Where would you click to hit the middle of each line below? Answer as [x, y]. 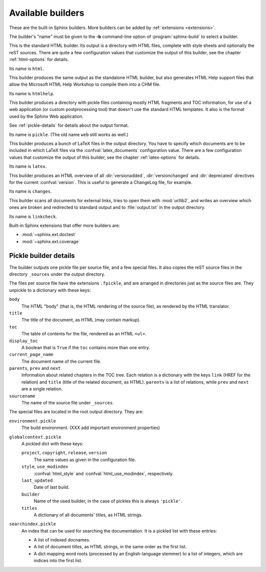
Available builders [47, 13]
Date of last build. [52, 487]
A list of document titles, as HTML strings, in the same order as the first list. [110, 547]
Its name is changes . [31, 191]
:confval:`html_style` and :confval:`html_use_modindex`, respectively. [104, 473]
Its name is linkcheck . [33, 216]
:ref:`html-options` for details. [39, 60]
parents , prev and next [35, 368]
